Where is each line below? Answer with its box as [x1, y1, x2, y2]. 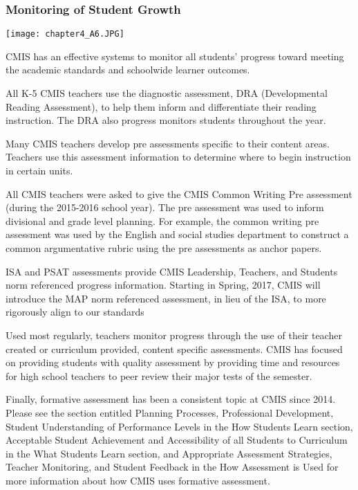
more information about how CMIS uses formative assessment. [6, 473, 270, 487]
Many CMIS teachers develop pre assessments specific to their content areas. [6, 136, 330, 150]
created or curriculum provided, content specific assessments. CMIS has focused [6, 341, 343, 356]
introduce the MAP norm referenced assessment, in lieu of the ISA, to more [6, 291, 326, 305]
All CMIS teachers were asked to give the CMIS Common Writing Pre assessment [6, 186, 352, 201]
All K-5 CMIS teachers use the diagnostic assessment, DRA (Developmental [6, 86, 328, 100]
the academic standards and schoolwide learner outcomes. [6, 62, 250, 77]
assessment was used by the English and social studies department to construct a [6, 227, 349, 242]
